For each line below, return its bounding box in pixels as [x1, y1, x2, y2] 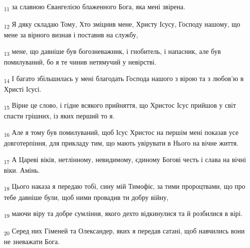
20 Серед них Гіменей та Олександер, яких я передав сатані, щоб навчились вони [4, 226, 245, 237]
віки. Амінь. [4, 165, 40, 175]
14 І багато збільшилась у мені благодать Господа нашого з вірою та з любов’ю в [4, 73, 244, 84]
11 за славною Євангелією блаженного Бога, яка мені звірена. [4, 1, 185, 13]
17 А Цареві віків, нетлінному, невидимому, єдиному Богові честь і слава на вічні [4, 154, 246, 165]
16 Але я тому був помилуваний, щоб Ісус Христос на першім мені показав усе [4, 127, 239, 138]
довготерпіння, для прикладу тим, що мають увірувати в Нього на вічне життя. [4, 138, 239, 148]
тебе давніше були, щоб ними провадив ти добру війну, [4, 192, 169, 202]
